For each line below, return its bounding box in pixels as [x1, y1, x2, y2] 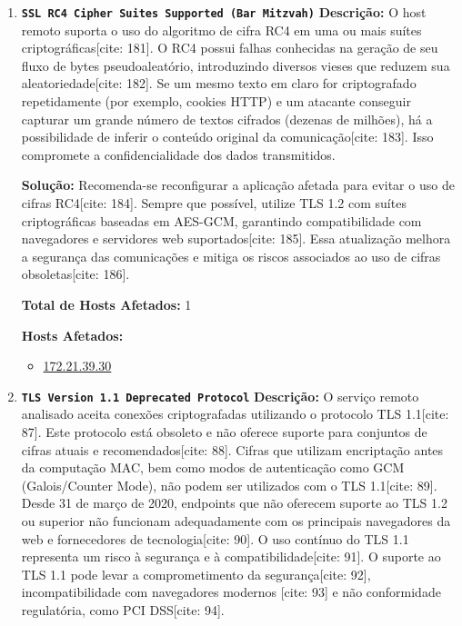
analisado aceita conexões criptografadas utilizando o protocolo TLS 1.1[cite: [21, 404, 449, 423]
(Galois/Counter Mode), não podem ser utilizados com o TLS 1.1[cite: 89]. [21, 475, 437, 494]
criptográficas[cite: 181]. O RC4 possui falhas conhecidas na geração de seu [21, 38, 438, 57]
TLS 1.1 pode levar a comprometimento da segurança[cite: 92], [21, 564, 371, 583]
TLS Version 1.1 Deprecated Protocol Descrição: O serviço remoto [21, 386, 419, 405]
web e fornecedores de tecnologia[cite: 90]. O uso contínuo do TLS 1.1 [21, 529, 409, 548]
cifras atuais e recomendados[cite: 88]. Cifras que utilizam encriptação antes [21, 440, 444, 459]
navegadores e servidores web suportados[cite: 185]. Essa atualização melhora [21, 229, 451, 248]
